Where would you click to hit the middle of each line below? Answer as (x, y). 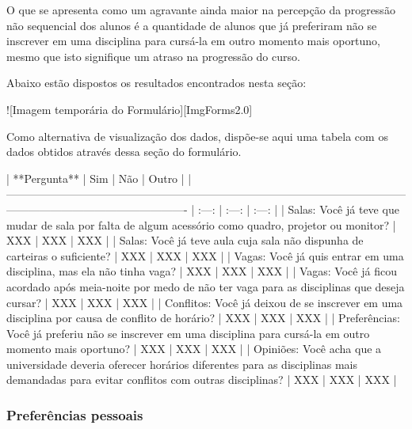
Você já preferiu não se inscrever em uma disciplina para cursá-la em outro (188, 333)
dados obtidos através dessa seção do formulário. (124, 152)
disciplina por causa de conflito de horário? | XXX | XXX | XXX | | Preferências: (203, 318)
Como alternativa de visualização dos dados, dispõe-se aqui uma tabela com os (197, 136)
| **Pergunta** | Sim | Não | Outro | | (99, 178)
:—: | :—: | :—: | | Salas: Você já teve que (298, 209)
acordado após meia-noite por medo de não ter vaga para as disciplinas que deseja (206, 286)
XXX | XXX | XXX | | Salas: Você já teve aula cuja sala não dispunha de (185, 240)
